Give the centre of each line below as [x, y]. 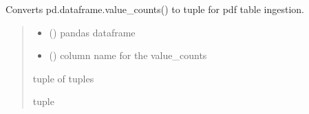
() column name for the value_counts [128, 55]
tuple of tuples [63, 78]
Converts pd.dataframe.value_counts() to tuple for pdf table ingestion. [155, 9]
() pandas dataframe [92, 32]
